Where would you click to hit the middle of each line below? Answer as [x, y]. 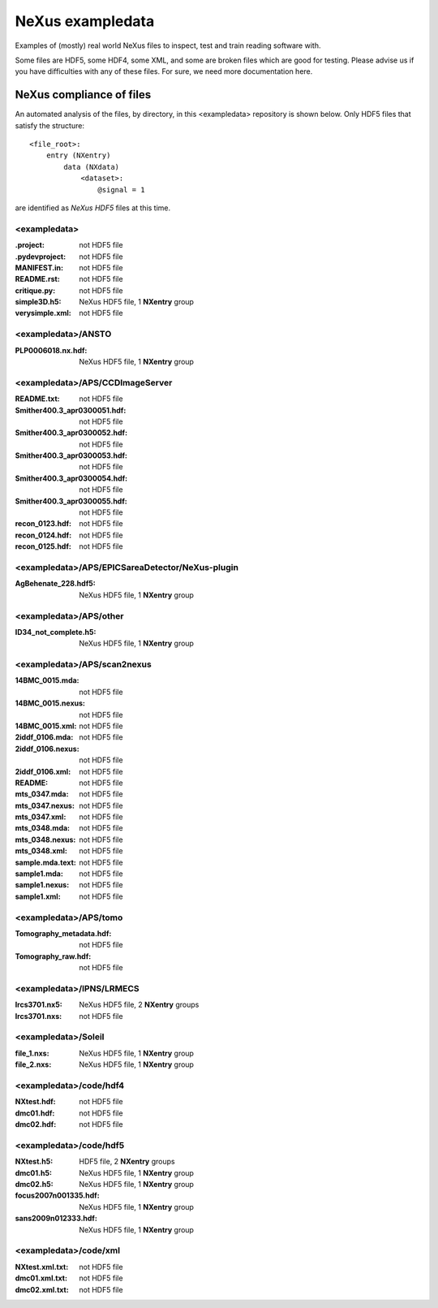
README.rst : [37, 279]
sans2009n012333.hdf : [56, 1219]
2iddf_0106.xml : [43, 771]
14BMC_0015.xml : [46, 726]
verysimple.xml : [43, 313]
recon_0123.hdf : [43, 524]
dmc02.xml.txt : [42, 1289]
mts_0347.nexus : [45, 805]
